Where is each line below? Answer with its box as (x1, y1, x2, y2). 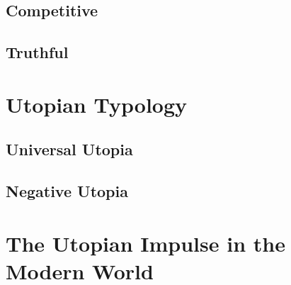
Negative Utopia (6, 180, 128, 202)
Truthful (6, 41, 69, 63)
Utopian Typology (6, 89, 188, 118)
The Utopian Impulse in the (6, 228, 285, 257)
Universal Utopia (6, 138, 133, 160)
